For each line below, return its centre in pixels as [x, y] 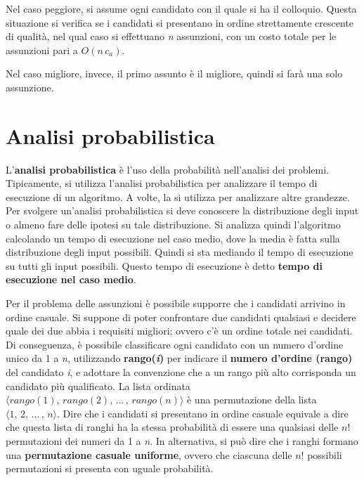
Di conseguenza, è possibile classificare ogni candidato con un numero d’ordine [175, 344]
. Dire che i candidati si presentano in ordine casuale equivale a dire [203, 413]
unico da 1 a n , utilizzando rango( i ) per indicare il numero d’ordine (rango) [179, 358]
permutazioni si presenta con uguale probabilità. [110, 468]
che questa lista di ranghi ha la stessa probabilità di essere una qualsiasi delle [172, 427]
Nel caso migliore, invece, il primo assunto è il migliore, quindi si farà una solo [174, 73]
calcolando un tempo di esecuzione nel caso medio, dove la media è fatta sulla [173, 238]
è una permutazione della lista [252, 400]
